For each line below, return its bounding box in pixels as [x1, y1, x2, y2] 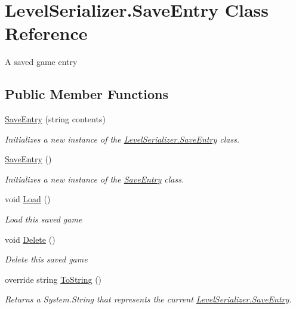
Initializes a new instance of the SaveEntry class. [5, 172, 184, 185]
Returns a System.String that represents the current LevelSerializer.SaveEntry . [5, 293, 292, 305]
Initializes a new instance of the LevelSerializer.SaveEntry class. [5, 132, 240, 145]
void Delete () [5, 233, 55, 245]
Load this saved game [5, 213, 82, 225]
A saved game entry [5, 55, 78, 68]
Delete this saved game [5, 253, 88, 265]
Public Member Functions [5, 85, 168, 103]
